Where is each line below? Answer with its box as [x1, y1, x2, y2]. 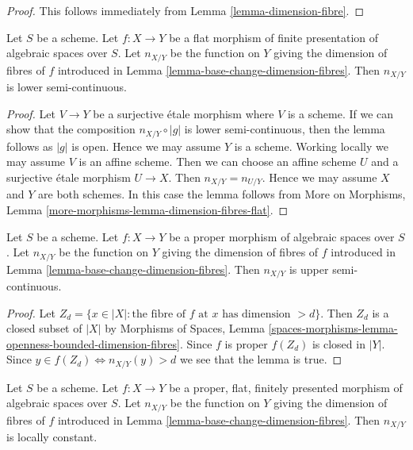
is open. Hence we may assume [71, 137, 221, 154]
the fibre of [132, 308, 186, 320]
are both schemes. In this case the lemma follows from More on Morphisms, [38, 186, 406, 202]
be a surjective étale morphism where [93, 105, 274, 121]
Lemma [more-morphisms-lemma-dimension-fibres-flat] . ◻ [6, 201, 289, 217]
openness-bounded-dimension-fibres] [6, 335, 180, 352]
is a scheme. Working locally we [234, 137, 388, 154]
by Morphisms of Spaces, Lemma [105, 320, 266, 337]
